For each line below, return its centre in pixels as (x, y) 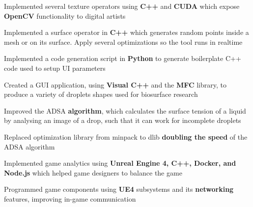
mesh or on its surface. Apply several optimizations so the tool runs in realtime (123, 42)
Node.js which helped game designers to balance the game (93, 172)
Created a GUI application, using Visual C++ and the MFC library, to (115, 84)
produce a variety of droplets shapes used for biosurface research (101, 94)
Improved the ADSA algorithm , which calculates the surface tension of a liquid (125, 110)
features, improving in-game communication (70, 198)
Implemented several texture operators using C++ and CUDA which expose (122, 6)
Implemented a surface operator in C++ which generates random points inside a (126, 32)
